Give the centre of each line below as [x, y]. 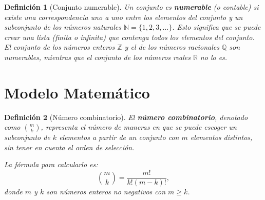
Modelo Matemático [77, 92]
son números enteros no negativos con [106, 192]
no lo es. [214, 57]
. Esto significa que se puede [216, 27]
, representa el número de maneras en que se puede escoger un [139, 127]
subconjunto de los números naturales [63, 27]
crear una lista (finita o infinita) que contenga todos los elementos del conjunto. [129, 37]
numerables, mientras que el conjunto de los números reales [97, 57]
